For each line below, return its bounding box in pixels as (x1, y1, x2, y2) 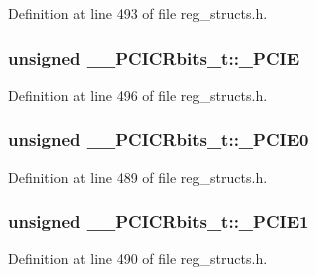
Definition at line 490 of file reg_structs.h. (8, 248, 268, 269)
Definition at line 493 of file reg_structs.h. (8, 3, 268, 23)
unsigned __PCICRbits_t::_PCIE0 (8, 127, 309, 152)
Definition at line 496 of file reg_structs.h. (8, 84, 268, 105)
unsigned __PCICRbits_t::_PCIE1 (8, 209, 309, 234)
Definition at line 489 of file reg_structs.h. (8, 166, 268, 187)
